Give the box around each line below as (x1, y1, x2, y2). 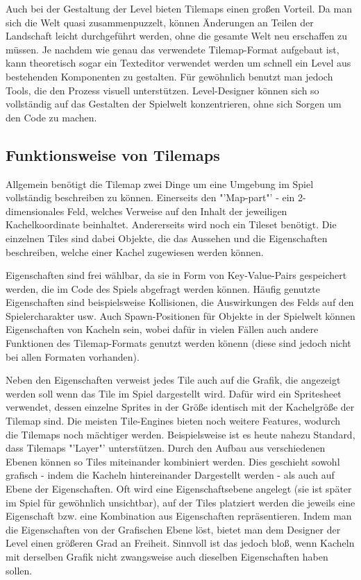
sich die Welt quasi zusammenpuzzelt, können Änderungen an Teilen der (6, 15, 314, 29)
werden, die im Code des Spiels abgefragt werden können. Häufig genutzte (6, 281, 320, 296)
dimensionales (6, 203, 65, 218)
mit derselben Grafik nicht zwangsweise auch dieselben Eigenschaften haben (6, 549, 328, 563)
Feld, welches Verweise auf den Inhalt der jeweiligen (67, 203, 287, 218)
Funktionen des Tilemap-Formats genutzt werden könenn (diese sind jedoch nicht (6, 336, 351, 350)
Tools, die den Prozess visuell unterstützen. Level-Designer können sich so (6, 83, 319, 97)
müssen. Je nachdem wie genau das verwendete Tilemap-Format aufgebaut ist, (6, 42, 339, 56)
